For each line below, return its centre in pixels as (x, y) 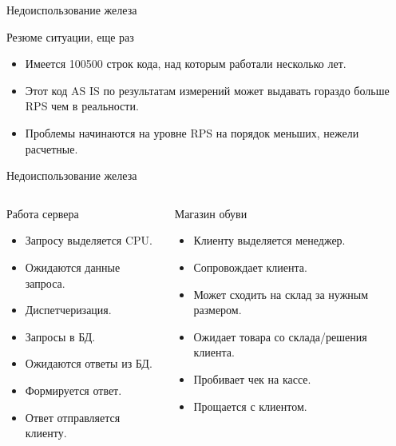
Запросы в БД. (60, 336)
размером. (218, 310)
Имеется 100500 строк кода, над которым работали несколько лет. (186, 64)
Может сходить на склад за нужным (281, 294)
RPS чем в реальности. (82, 106)
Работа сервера (43, 213)
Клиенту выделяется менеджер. (269, 240)
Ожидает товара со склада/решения (280, 336)
